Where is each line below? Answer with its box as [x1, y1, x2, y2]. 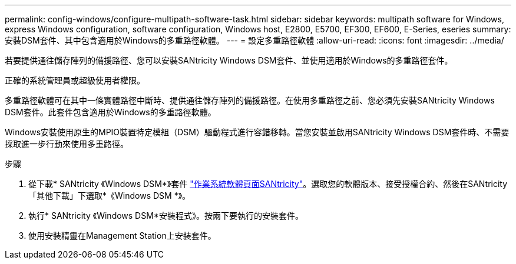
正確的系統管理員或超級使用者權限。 [5, 75, 145, 85]
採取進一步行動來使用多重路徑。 [5, 139, 128, 149]
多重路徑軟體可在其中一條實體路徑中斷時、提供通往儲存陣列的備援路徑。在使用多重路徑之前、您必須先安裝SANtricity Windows [5, 95, 495, 105]
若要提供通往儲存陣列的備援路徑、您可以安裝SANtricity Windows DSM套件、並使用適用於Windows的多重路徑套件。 [5, 55, 453, 65]
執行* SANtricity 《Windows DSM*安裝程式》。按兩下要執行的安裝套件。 [28, 210, 303, 220]
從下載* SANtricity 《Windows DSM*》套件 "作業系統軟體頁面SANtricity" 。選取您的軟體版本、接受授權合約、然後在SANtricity [28, 179, 508, 189]
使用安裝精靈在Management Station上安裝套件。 [28, 230, 216, 240]
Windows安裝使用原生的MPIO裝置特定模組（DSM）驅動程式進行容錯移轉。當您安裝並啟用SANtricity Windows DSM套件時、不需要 [5, 127, 510, 137]
